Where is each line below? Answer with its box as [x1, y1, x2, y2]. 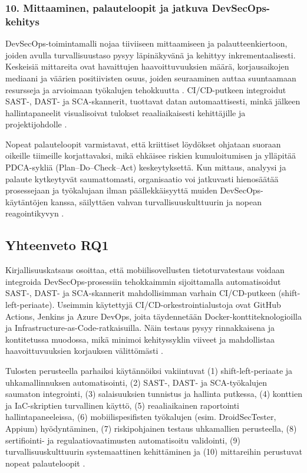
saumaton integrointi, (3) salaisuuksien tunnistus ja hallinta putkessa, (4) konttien [5, 387, 302, 400]
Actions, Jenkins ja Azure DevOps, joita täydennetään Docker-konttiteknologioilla [5, 310, 302, 322]
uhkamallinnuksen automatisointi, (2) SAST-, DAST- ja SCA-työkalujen [5, 376, 268, 388]
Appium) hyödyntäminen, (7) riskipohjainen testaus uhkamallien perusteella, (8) [5, 422, 297, 434]
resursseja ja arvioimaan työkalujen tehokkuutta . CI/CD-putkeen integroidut [5, 83, 286, 96]
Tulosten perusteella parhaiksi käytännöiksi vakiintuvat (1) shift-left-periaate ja [5, 364, 293, 376]
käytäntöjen [5, 195, 48, 208]
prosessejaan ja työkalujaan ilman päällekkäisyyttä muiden [5, 184, 217, 196]
